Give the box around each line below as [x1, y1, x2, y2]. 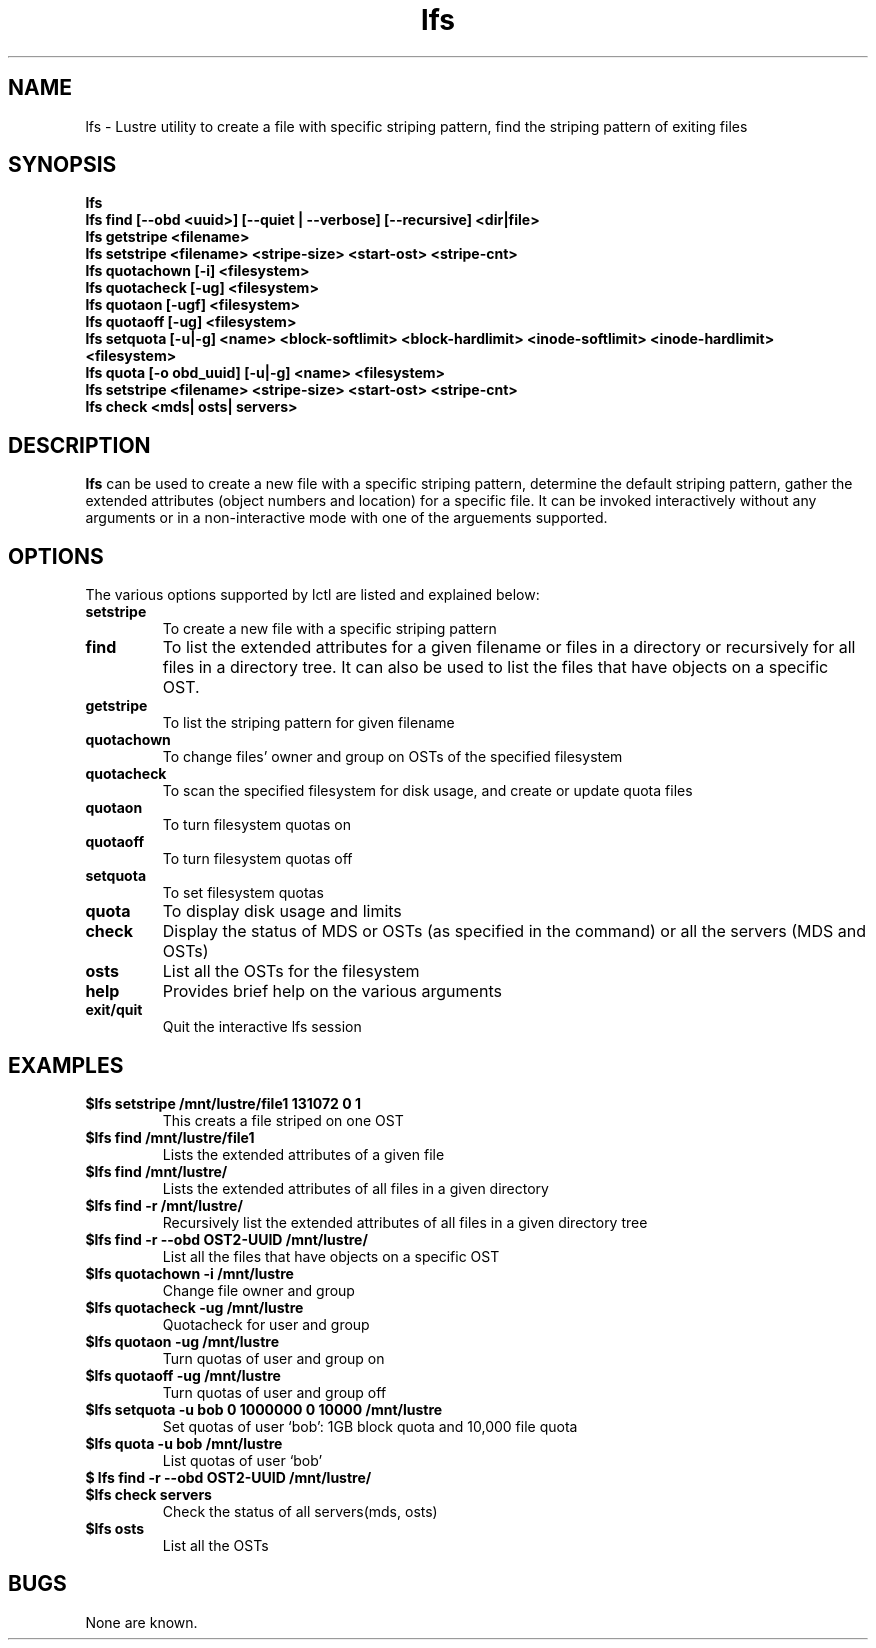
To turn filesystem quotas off [162, 850, 353, 868]
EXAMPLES [8, 1052, 124, 1078]
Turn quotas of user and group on [162, 1349, 385, 1367]
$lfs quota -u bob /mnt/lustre [85, 1434, 283, 1452]
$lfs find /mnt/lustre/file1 [85, 1128, 255, 1146]
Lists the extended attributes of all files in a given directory [162, 1179, 549, 1197]
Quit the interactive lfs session [162, 1018, 362, 1036]
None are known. [85, 1613, 198, 1631]
